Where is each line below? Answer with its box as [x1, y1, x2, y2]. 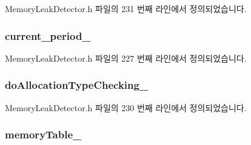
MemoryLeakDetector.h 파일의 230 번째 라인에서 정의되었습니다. [5, 101, 247, 114]
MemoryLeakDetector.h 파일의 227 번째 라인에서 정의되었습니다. [5, 51, 247, 64]
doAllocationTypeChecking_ [5, 77, 149, 92]
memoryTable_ [5, 127, 82, 142]
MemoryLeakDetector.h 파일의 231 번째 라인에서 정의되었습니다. [5, 2, 247, 14]
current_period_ [5, 28, 91, 43]
